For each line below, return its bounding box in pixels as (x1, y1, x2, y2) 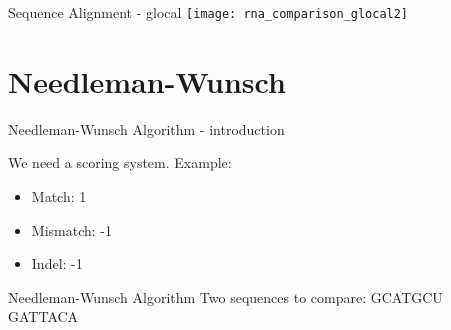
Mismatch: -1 (31, 219, 112, 240)
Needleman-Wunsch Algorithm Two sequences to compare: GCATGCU (8, 286, 443, 307)
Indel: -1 (31, 253, 83, 274)
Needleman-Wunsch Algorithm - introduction (8, 118, 285, 139)
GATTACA (8, 306, 79, 327)
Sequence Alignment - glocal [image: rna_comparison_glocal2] (8, 2, 409, 22)
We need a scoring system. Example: (8, 152, 232, 173)
